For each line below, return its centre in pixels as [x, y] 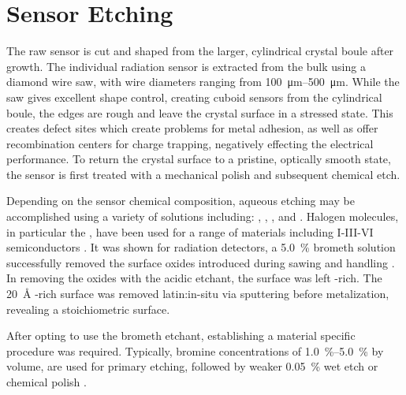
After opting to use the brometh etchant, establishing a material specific [181, 335]
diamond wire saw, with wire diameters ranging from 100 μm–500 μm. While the [203, 82]
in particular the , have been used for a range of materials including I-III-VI [190, 231]
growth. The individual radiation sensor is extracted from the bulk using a [186, 66]
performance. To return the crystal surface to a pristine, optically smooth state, [199, 159]
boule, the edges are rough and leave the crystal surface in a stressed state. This [200, 112]
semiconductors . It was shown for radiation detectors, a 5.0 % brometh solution [201, 247]
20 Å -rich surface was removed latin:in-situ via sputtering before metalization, [198, 294]
